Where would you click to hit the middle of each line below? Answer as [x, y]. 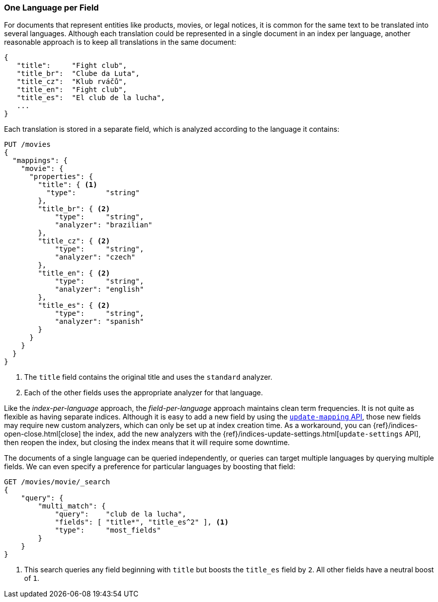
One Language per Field [52, 8]
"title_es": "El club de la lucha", [91, 98]
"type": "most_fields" [108, 530]
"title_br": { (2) [74, 209]
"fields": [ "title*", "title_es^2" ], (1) [142, 522]
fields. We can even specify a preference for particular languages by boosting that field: [150, 467]
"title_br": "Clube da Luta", [78, 74]
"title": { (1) [68, 185]
